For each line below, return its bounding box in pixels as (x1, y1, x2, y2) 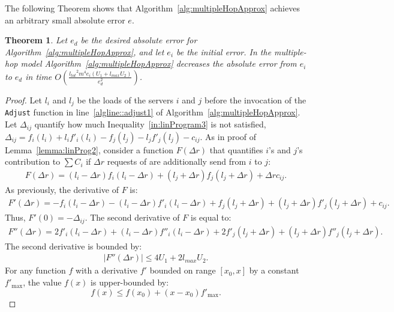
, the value (23, 276, 62, 289)
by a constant (249, 264, 299, 277)
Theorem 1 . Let (5, 34, 68, 46)
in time (25, 70, 52, 82)
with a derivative (75, 264, 138, 277)
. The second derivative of (85, 211, 180, 224)
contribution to (5, 155, 61, 168)
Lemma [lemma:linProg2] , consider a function (5, 143, 173, 156)
